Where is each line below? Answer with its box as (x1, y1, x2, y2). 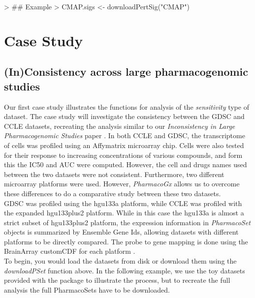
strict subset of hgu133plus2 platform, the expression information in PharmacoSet (4, 217, 251, 227)
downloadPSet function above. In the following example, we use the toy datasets (4, 265, 245, 275)
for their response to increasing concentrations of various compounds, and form (4, 149, 243, 160)
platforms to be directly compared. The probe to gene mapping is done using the (4, 236, 248, 246)
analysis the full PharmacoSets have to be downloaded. (4, 284, 170, 295)
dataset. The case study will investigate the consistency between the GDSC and (4, 111, 245, 121)
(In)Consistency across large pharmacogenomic (4, 64, 249, 79)
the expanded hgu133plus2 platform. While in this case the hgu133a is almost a (4, 208, 244, 218)
